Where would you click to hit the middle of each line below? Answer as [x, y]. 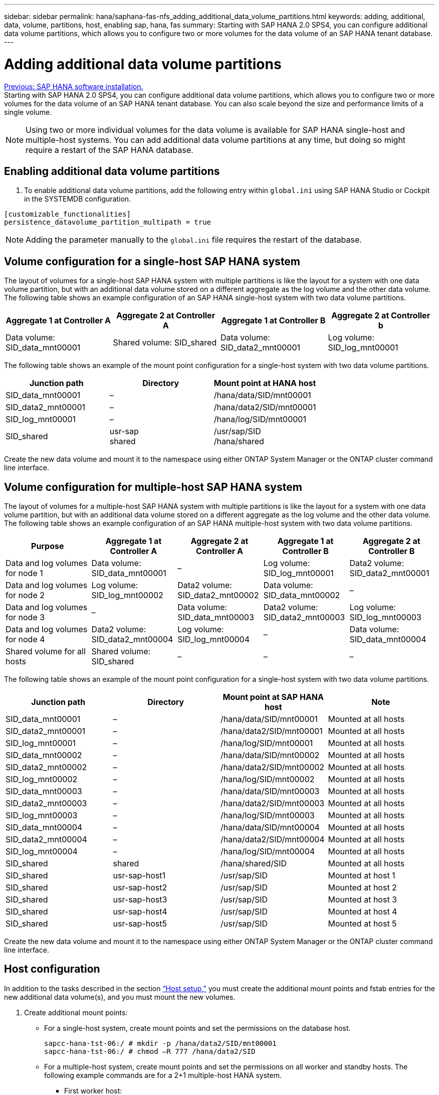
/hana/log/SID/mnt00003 [268, 815]
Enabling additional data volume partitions [112, 171]
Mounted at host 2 [362, 888]
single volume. [28, 112]
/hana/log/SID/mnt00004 [268, 852]
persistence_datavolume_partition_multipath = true [108, 222]
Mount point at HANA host [265, 383]
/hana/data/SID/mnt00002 [270, 755]
